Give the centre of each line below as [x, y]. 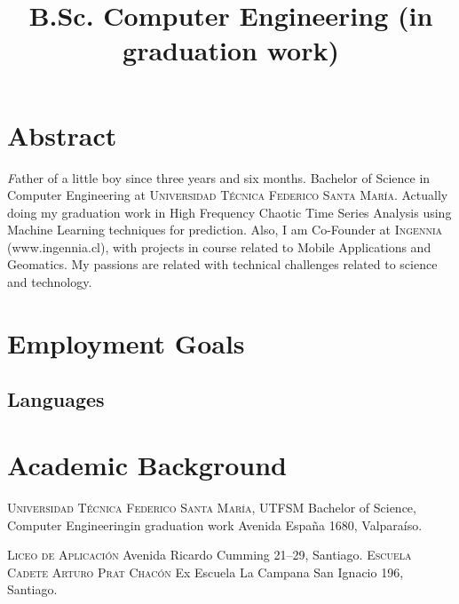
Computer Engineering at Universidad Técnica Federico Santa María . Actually [228, 195]
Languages [56, 399]
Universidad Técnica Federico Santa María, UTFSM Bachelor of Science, [212, 507]
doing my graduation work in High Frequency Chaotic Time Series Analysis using [229, 212]
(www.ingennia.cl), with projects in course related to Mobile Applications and [219, 246]
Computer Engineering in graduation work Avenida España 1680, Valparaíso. [215, 525]
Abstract [62, 135]
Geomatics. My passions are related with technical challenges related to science [222, 264]
